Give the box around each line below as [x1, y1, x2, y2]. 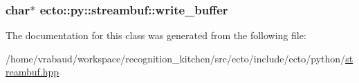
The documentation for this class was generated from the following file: [6, 28, 306, 43]
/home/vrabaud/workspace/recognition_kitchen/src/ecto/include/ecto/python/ [6, 51, 346, 65]
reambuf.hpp [6, 64, 59, 79]
